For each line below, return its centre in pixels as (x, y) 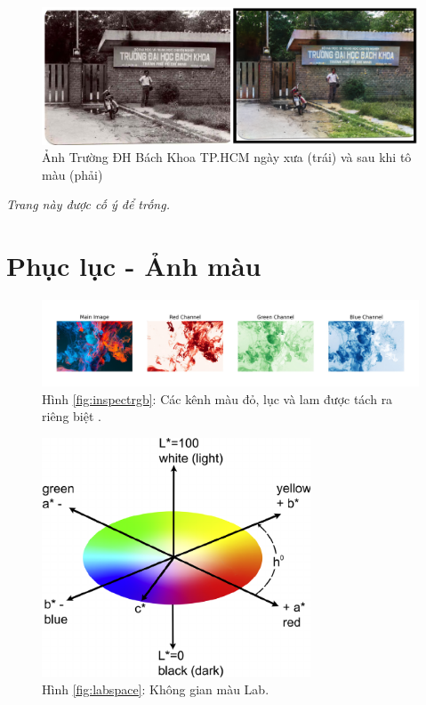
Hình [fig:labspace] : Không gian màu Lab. (156, 689)
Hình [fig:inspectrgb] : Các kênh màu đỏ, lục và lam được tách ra (217, 398)
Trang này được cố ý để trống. (88, 204)
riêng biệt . (72, 416)
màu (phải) (72, 174)
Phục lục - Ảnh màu (134, 266)
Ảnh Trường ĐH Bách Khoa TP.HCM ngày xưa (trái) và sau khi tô (227, 157)
